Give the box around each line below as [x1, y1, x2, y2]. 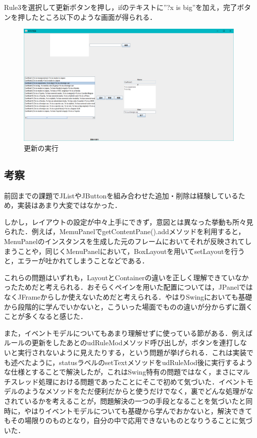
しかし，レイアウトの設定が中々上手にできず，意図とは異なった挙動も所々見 [4, 216, 254, 227]
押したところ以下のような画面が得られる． [17, 11, 156, 22]
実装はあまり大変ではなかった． [17, 200, 122, 210]
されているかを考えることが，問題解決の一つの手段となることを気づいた [4, 395, 239, 406]
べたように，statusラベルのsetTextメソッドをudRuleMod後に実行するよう [17, 357, 253, 367]
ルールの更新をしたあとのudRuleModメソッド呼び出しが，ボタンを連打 [4, 337, 233, 348]
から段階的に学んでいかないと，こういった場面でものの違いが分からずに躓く [4, 301, 253, 312]
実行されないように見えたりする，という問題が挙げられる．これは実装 [17, 347, 247, 357]
